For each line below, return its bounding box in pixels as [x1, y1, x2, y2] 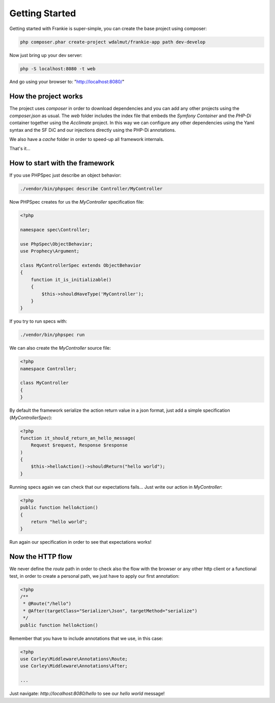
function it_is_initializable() [31, 276, 112, 283]
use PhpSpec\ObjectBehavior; [20, 241, 93, 247]
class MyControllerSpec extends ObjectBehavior [20, 262, 141, 268]
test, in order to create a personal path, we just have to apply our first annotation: [9, 573, 180, 579]
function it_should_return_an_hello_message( [20, 435, 136, 441]
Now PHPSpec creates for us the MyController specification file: [9, 199, 145, 205]
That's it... [9, 146, 31, 152]
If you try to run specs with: [9, 318, 67, 324]
